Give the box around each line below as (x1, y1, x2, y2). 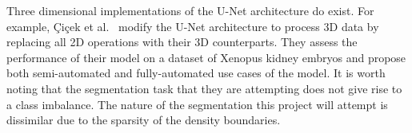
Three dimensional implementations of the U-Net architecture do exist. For (6, 2, 374, 18)
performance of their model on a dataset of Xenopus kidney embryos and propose (6, 49, 406, 65)
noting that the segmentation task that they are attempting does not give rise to (6, 80, 402, 96)
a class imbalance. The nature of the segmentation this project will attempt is (6, 96, 388, 112)
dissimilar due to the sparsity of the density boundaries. (6, 111, 281, 128)
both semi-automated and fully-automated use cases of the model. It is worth (6, 65, 386, 81)
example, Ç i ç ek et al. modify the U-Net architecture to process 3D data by (6, 18, 379, 34)
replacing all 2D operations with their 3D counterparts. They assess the (6, 33, 358, 50)
